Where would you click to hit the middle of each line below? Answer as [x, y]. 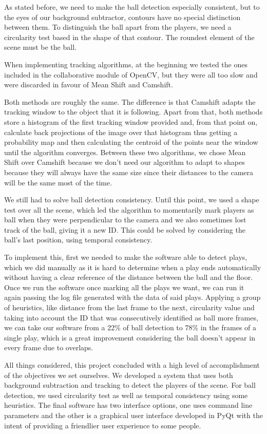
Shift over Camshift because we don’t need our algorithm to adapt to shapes [125, 162]
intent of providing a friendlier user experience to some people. [103, 425]
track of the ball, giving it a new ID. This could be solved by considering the [125, 229]
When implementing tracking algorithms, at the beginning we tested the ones [126, 64]
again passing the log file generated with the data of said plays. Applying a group [132, 297]
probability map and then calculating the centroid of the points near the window [131, 142]
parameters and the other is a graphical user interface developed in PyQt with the [133, 415]
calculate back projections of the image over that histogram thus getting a [121, 132]
